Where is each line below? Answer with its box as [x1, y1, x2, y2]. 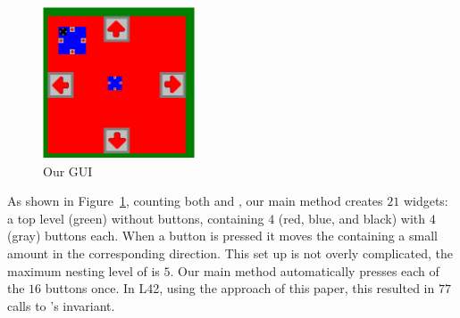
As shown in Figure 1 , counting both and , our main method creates [7, 192, 383, 210]
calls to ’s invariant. [7, 296, 115, 314]
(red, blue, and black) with [278, 208, 426, 227]
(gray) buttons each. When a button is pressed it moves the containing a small [7, 226, 438, 245]
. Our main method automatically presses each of [170, 261, 439, 280]
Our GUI [43, 161, 93, 180]
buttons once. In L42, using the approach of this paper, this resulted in [45, 279, 435, 298]
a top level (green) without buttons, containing [7, 208, 264, 227]
